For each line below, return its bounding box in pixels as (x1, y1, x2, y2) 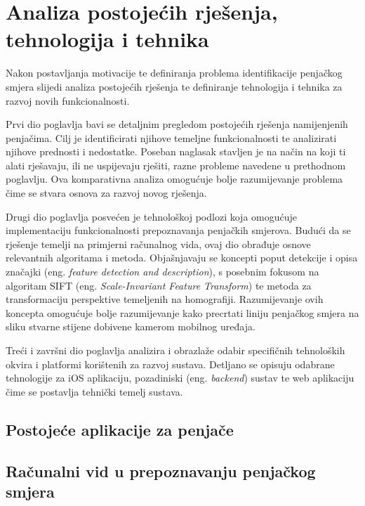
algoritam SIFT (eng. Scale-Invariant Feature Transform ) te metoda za (6, 278, 312, 292)
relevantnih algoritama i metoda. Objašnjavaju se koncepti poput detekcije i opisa (6, 250, 358, 265)
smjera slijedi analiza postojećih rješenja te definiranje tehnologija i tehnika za (6, 79, 343, 93)
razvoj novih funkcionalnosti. (6, 93, 130, 108)
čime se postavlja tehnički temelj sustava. (6, 384, 183, 398)
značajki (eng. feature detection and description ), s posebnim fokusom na (6, 264, 319, 279)
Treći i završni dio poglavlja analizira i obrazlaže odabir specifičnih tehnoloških (6, 343, 345, 357)
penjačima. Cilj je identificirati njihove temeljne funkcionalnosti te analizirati (6, 130, 337, 145)
